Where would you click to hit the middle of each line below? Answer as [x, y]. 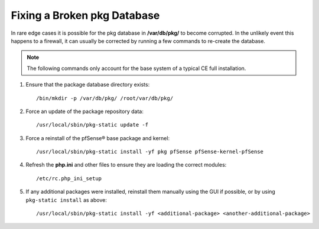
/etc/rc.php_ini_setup [69, 178]
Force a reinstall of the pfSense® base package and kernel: [98, 138]
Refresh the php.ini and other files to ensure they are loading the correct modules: [126, 165]
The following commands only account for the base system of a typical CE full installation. [136, 68]
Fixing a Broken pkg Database [85, 15]
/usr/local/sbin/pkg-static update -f [92, 125]
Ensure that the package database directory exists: [88, 85]
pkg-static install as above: [66, 200]
